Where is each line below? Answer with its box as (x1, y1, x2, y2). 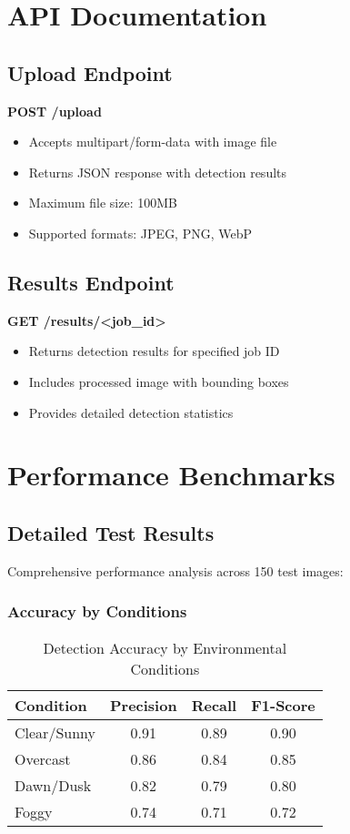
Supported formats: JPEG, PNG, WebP (28, 223, 253, 242)
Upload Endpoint (7, 58, 173, 86)
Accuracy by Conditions (7, 600, 187, 623)
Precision (109, 694, 177, 716)
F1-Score (251, 694, 315, 716)
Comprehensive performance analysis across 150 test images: (7, 561, 344, 580)
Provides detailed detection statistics (28, 402, 234, 422)
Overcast (15, 748, 71, 769)
